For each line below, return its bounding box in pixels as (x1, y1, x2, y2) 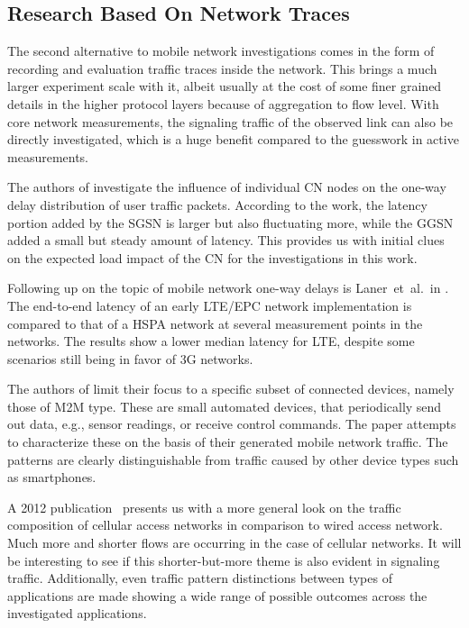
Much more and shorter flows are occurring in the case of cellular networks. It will (7, 533, 462, 552)
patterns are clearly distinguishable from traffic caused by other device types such (7, 450, 459, 469)
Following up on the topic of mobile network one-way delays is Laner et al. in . (7, 278, 449, 297)
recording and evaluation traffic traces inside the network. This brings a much (7, 59, 437, 77)
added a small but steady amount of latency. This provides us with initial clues (7, 231, 445, 250)
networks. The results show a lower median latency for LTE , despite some (7, 332, 415, 350)
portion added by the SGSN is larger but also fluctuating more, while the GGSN (7, 213, 454, 232)
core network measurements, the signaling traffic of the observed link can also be (7, 112, 454, 131)
